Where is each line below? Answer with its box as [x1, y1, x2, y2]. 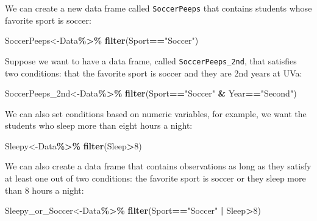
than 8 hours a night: [5, 183, 84, 196]
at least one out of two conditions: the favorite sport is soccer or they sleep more [5, 172, 306, 185]
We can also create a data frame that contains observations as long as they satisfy [5, 160, 312, 172]
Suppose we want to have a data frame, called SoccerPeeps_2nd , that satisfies [5, 54, 297, 67]
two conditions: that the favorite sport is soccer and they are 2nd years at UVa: [5, 66, 302, 79]
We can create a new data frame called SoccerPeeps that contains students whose [5, 2, 312, 14]
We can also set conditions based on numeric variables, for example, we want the [5, 107, 307, 120]
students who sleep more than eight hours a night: [5, 119, 193, 132]
